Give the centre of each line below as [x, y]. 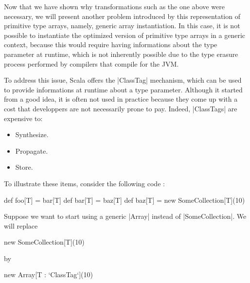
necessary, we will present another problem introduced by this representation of [122, 16]
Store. [24, 167]
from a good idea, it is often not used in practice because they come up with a [121, 99]
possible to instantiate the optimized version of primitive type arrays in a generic [125, 35]
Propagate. [32, 150]
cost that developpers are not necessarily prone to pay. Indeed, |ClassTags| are [121, 108]
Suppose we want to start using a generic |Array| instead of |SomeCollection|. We [125, 216]
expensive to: [23, 118]
